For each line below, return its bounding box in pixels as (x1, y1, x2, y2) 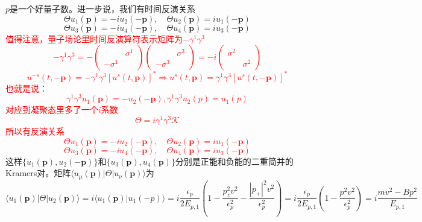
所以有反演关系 (5, 125, 65, 138)
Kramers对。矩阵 (5, 166, 71, 179)
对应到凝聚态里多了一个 (5, 103, 98, 116)
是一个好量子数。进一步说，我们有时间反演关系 (10, 2, 196, 14)
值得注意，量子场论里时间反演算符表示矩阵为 (5, 32, 183, 45)
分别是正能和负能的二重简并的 (175, 154, 294, 167)
